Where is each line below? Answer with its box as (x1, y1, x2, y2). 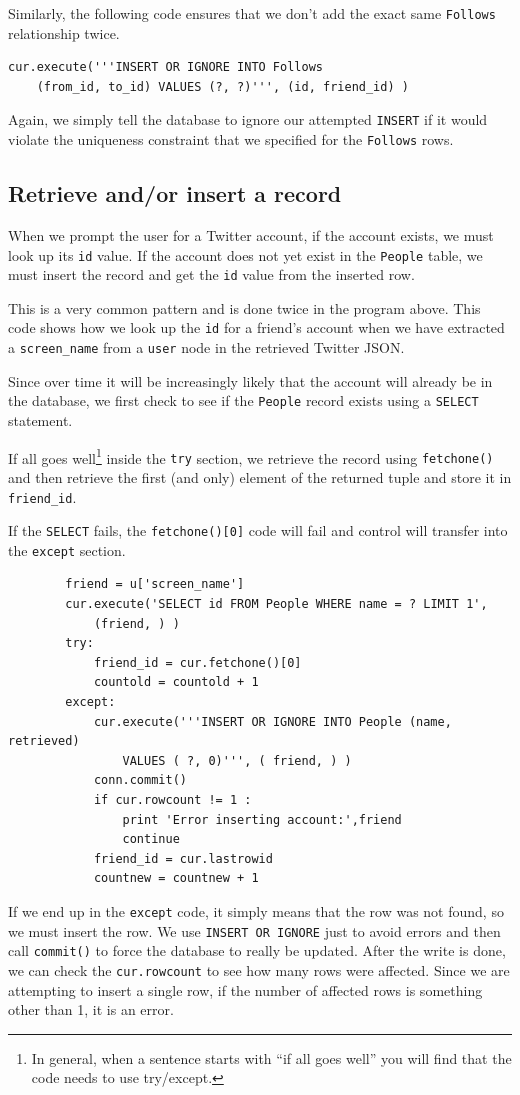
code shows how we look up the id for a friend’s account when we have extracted (8, 317, 505, 338)
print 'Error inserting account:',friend (122, 812, 402, 827)
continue (122, 832, 180, 847)
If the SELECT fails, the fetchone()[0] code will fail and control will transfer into (8, 520, 508, 541)
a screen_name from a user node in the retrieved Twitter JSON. (8, 337, 405, 358)
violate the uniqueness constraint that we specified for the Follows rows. (8, 129, 454, 150)
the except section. (8, 539, 126, 560)
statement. (8, 410, 73, 431)
